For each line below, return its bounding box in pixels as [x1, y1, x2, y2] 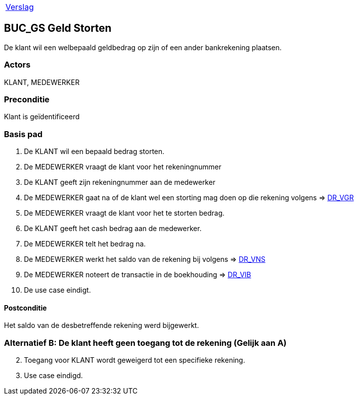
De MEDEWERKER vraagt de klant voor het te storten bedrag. [24, 209, 225, 218]
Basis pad [4, 129, 43, 139]
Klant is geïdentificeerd [4, 112, 80, 121]
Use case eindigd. [24, 371, 83, 380]
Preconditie [4, 94, 50, 104]
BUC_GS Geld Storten [4, 22, 112, 35]
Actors [4, 60, 31, 70]
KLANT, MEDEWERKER [4, 78, 80, 86]
